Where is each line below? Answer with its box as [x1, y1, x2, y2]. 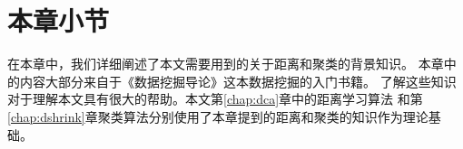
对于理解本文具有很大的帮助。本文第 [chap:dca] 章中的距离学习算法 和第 [7, 89, 423, 108]
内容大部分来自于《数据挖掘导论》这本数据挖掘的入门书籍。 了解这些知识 [19, 71, 457, 90]
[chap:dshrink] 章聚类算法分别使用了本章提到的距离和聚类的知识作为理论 [7, 107, 429, 126]
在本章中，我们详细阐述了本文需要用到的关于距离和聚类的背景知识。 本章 [7, 54, 444, 73]
